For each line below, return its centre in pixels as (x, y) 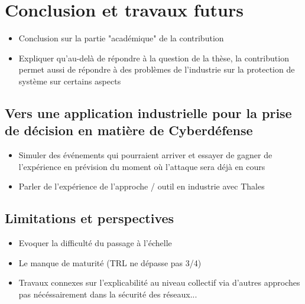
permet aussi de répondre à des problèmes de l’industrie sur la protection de (157, 69)
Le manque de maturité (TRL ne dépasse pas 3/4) (110, 262)
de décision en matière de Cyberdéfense (129, 130)
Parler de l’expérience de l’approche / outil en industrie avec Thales (142, 186)
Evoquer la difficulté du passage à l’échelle (95, 243)
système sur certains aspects (70, 81)
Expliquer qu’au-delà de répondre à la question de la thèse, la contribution (154, 58)
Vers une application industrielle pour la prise (148, 112)
